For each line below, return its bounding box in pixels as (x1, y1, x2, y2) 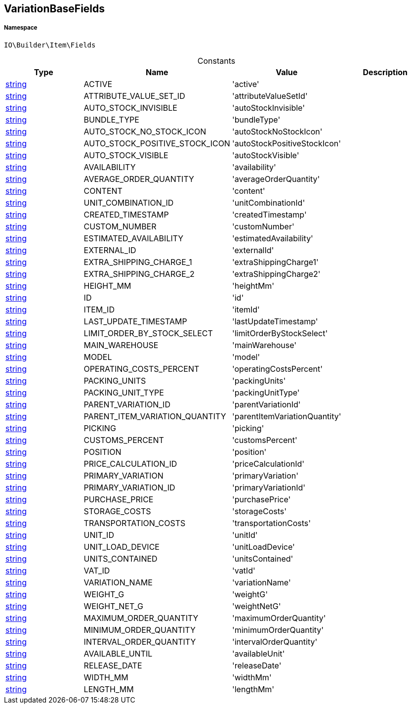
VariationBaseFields (4, 2, 105, 15)
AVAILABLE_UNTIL (83, 648, 153, 659)
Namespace (4, 24, 38, 32)
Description (363, 67, 408, 77)
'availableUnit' (232, 648, 285, 659)
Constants (197, 55, 236, 66)
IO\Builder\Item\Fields (4, 41, 96, 49)
